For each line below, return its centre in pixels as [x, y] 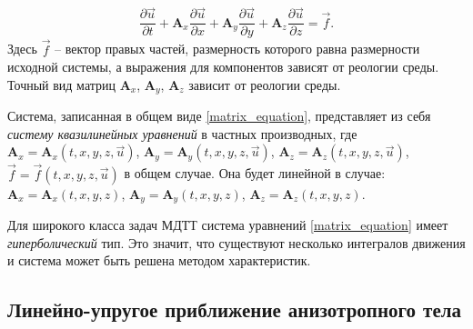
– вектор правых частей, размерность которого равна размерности [237, 49]
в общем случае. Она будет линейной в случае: [255, 173]
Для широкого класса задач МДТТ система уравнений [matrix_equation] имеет [228, 224]
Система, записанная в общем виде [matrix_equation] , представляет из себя [219, 116]
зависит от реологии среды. [265, 84]
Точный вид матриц [62, 84]
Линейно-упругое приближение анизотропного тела [235, 309]
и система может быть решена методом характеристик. [159, 260]
